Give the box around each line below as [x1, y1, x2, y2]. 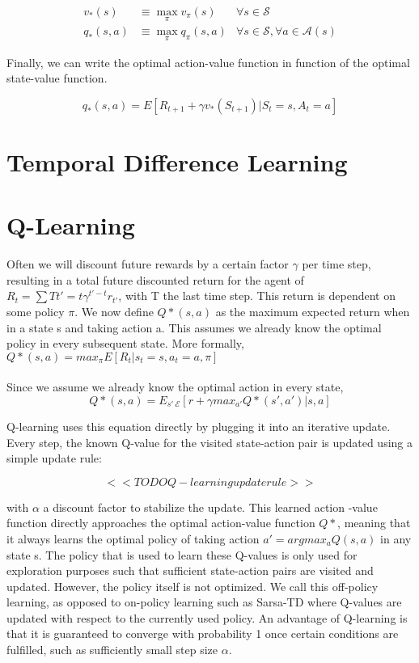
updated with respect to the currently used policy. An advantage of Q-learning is [6, 609, 408, 626]
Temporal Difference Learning [6, 145, 348, 178]
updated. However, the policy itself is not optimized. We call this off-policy [6, 577, 379, 594]
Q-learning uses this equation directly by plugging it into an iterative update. [6, 417, 391, 434]
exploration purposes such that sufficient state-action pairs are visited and [6, 562, 374, 579]
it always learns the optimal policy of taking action [6, 530, 260, 547]
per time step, [302, 255, 371, 272]
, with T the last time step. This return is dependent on [118, 287, 396, 304]
